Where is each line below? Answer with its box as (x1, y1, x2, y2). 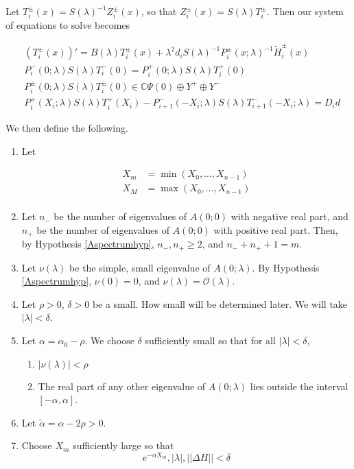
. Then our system (266, 4, 344, 18)
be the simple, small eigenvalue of (69, 260, 211, 274)
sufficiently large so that (73, 438, 174, 453)
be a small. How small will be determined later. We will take (92, 296, 348, 311)
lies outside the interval (250, 378, 349, 393)
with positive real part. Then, (213, 222, 338, 237)
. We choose (84, 333, 134, 348)
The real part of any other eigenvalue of (38, 378, 206, 393)
